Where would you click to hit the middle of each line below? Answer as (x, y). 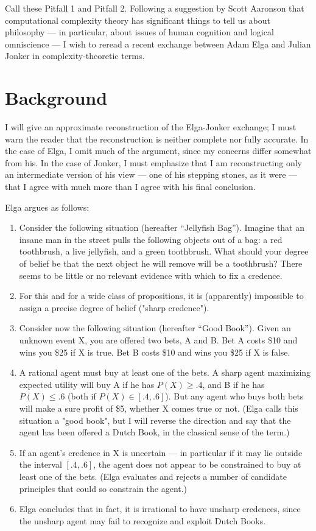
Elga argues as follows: (47, 207)
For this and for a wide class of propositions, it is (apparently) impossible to (161, 296)
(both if (82, 396)
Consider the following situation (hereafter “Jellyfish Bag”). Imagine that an (162, 227)
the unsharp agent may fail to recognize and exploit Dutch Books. (142, 520)
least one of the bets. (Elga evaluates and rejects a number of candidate (153, 476)
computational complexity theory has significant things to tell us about (138, 20)
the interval (40, 464)
